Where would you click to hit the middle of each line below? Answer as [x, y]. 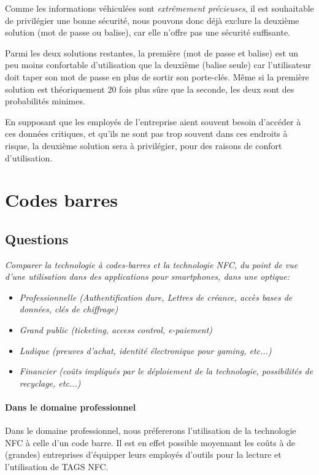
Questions [37, 238]
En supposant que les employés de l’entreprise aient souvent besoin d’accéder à [153, 121]
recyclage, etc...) [50, 383]
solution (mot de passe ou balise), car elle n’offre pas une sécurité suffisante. [148, 32]
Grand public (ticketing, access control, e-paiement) [116, 330]
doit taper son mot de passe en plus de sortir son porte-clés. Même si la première [157, 76]
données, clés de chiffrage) [69, 309]
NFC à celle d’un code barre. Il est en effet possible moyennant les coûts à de [150, 442]
